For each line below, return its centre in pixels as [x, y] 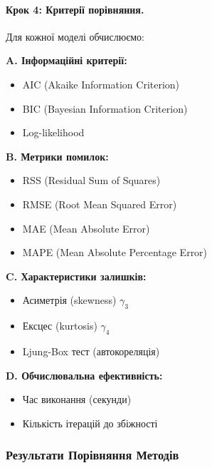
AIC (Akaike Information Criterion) [101, 84]
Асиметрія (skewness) [69, 300]
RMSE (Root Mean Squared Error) [100, 204]
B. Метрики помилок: [57, 156]
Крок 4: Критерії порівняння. [75, 9]
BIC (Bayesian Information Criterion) [105, 108]
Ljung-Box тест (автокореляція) [91, 351]
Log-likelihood [53, 132]
